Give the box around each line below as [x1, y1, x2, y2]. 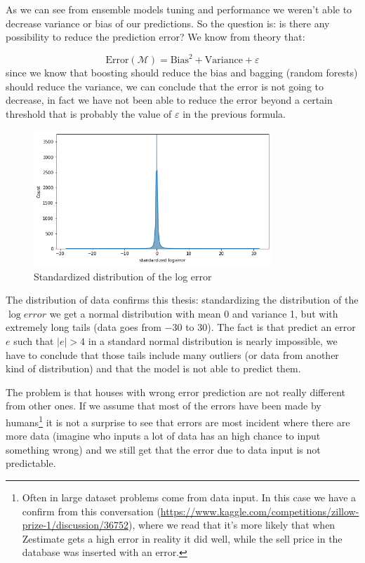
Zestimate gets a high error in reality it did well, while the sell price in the [22, 531, 343, 545]
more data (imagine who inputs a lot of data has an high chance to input [6, 428, 321, 443]
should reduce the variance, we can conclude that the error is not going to [6, 79, 324, 93]
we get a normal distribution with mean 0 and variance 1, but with [49, 306, 338, 320]
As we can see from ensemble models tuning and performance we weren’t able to [6, 2, 352, 16]
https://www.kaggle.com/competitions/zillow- [160, 503, 359, 518]
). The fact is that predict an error [207, 320, 356, 334]
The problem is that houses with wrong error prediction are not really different [6, 384, 345, 399]
